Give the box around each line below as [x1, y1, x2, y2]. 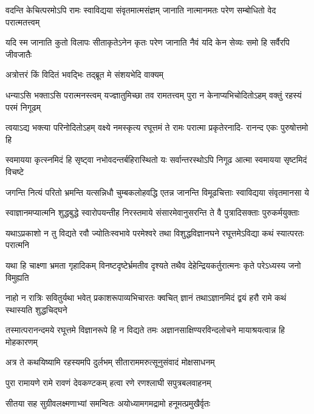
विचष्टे [5, 165, 24, 178]
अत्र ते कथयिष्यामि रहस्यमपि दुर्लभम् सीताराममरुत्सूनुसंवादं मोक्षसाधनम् [5, 356, 215, 368]
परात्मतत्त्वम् [5, 15, 40, 28]
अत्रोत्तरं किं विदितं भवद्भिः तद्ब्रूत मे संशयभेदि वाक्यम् [5, 68, 164, 81]
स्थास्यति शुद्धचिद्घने [5, 303, 67, 316]
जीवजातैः [5, 47, 32, 60]
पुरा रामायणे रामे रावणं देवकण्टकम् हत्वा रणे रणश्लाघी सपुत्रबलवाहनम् [5, 376, 211, 389]
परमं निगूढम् [5, 100, 41, 113]
